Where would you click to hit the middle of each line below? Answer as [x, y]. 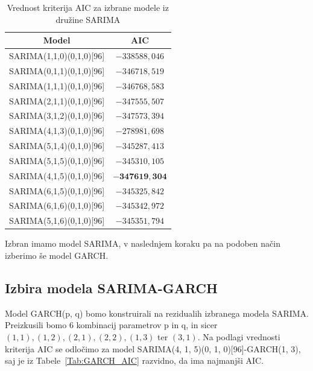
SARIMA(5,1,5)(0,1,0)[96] [57, 160]
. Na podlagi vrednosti [239, 336]
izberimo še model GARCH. [57, 255]
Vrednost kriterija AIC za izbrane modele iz [88, 7]
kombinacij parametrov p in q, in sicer [147, 325]
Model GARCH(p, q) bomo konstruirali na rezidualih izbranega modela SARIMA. [157, 313]
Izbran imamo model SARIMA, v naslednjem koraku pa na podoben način [143, 243]
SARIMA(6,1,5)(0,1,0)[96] [57, 190]
